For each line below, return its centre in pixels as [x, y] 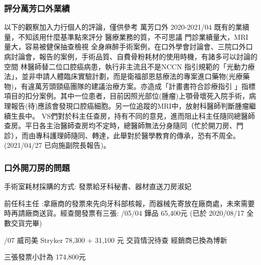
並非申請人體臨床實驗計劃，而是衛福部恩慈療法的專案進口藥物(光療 [132, 76]
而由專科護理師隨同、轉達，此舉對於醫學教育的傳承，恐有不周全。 [130, 135]
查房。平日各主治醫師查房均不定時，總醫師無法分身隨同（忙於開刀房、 [120, 125]
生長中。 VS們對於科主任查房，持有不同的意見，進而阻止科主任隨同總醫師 [133, 115]
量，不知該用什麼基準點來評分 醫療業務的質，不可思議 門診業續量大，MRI [126, 36]
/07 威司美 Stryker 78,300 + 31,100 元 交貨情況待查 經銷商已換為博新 [116, 240]
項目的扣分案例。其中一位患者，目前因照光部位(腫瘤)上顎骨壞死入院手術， [126, 96]
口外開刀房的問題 [37, 167]
